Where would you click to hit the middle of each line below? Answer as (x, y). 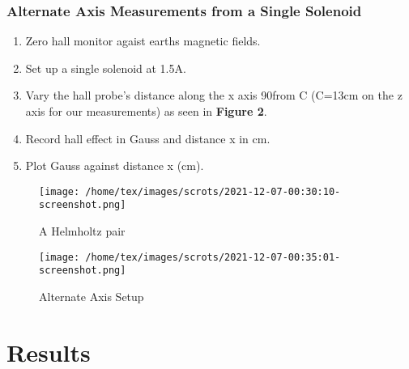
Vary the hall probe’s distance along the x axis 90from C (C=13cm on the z (214, 95)
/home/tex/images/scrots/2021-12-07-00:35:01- (213, 257)
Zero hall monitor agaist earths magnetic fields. (143, 41)
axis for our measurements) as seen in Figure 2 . (146, 111)
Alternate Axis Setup (92, 296)
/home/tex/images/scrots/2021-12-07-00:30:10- (213, 191)
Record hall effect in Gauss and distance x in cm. (148, 138)
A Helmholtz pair (82, 231)
